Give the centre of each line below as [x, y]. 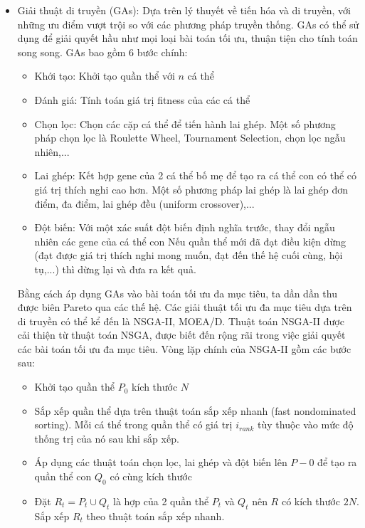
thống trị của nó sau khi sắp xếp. [107, 438]
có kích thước [311, 501]
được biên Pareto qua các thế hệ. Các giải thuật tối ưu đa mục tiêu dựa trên [185, 307]
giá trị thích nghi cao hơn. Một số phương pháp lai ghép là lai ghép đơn [191, 189]
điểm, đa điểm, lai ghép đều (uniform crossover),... [144, 203]
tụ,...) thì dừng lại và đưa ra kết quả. [115, 269]
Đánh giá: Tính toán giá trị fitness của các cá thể [142, 99]
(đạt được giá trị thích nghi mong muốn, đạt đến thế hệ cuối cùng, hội [189, 255]
